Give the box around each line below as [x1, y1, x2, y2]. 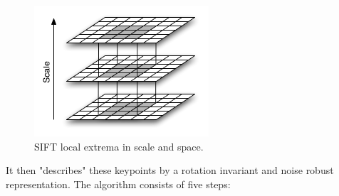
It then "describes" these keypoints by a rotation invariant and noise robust [6, 163, 334, 178]
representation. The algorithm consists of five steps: [6, 176, 231, 191]
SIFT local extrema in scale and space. [34, 138, 204, 153]
